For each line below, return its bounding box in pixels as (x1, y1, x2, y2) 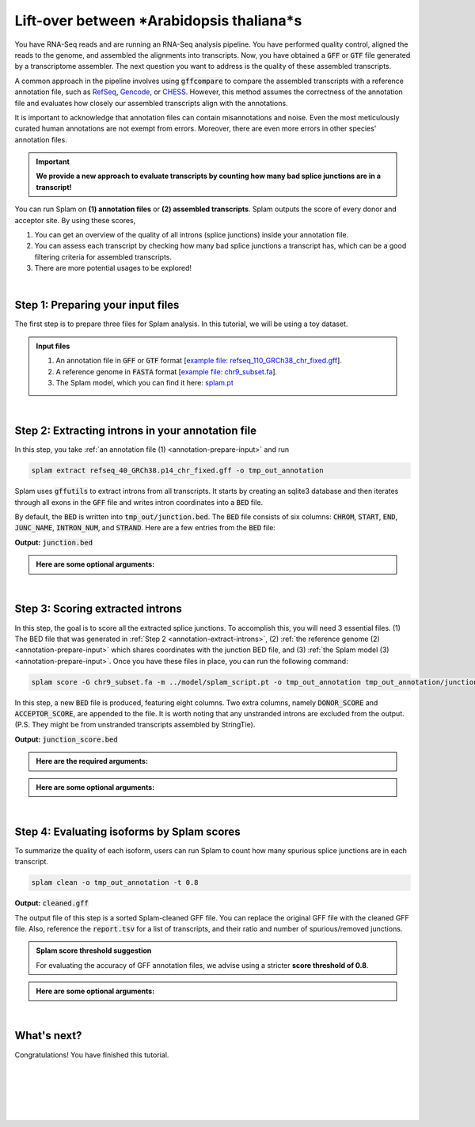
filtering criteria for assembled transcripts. (34, 252, 173, 261)
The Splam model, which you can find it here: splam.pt (55, 378, 234, 388)
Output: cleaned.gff (14, 898, 89, 908)
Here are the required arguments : (36, 757, 148, 766)
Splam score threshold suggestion (36, 946, 152, 955)
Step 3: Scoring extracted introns (14, 602, 182, 616)
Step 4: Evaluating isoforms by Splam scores (14, 825, 241, 838)
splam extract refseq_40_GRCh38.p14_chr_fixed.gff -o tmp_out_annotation (31, 466, 324, 475)
